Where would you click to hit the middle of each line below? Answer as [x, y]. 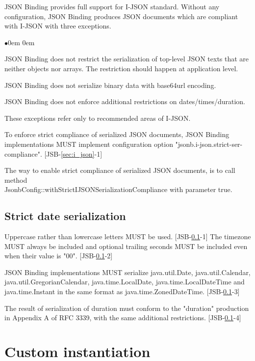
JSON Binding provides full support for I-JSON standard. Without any [112, 6]
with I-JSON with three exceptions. [58, 26]
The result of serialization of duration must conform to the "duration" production [127, 308]
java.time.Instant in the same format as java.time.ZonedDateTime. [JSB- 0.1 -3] [122, 292]
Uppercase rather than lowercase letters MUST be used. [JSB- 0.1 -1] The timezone [128, 236]
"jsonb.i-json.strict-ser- [209, 144]
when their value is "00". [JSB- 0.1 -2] [59, 256]
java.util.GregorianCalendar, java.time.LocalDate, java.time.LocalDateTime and [125, 282]
